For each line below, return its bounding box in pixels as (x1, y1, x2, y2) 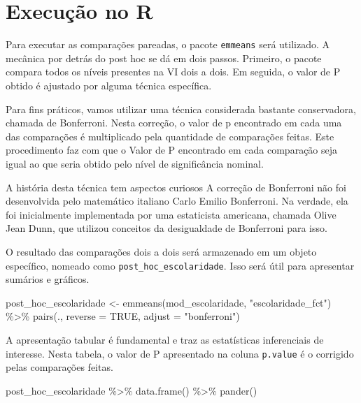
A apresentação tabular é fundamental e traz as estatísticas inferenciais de (6, 332, 324, 346)
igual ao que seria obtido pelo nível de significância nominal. (6, 156, 264, 170)
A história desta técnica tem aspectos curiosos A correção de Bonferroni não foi (6, 179, 346, 194)
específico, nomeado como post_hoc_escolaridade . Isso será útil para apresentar (6, 258, 355, 272)
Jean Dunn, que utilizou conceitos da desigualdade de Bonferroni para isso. (6, 221, 327, 235)
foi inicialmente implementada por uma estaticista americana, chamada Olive (6, 207, 337, 221)
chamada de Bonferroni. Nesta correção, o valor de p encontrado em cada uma (6, 115, 342, 130)
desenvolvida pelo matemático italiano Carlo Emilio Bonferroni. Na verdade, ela (6, 193, 348, 208)
